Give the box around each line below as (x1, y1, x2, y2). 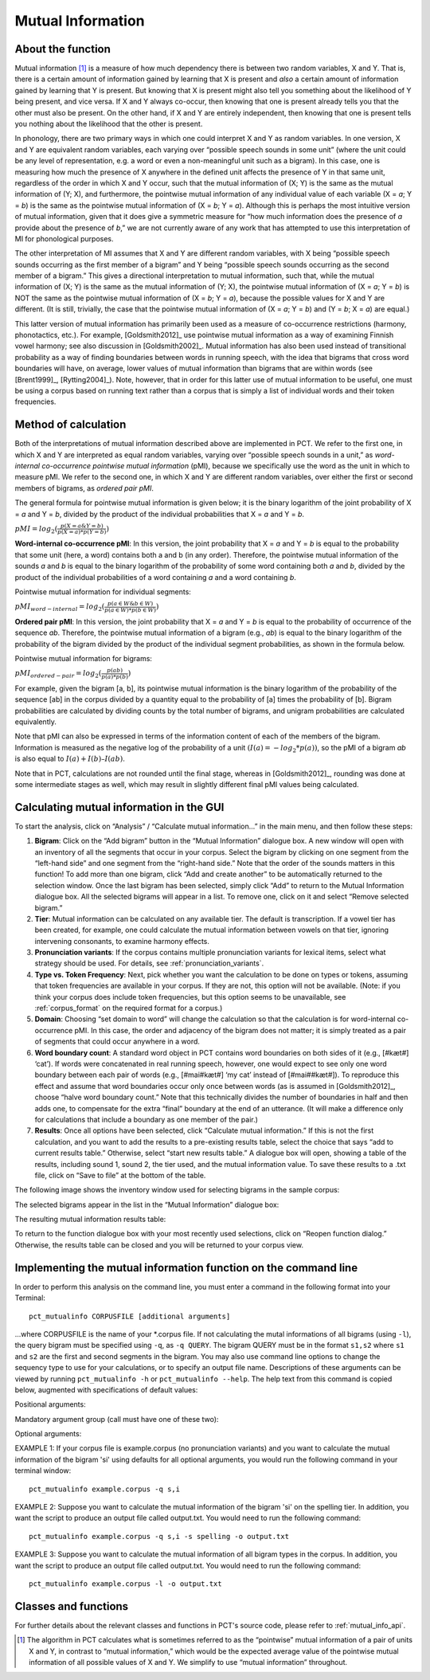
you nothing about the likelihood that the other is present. (14, 119, 203, 129)
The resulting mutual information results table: (14, 1215, 166, 1224)
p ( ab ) (106, 667, 123, 675)
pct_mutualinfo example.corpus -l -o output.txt (29, 1579, 222, 1588)
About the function (14, 42, 111, 56)
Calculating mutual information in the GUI (14, 801, 225, 814)
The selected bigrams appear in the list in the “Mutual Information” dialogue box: (14, 1200, 279, 1209)
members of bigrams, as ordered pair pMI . (14, 483, 154, 493)
